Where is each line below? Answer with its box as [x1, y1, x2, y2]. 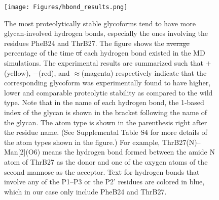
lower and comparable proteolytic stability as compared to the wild [4, 87, 213, 97]
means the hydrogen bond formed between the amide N [42, 146, 215, 157]
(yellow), [4, 67, 31, 78]
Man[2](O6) [4, 146, 41, 157]
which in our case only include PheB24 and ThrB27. [4, 186, 167, 196]
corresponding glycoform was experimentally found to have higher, [4, 77, 211, 88]
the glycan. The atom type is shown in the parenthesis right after [4, 117, 207, 127]
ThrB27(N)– [162, 136, 201, 147]
